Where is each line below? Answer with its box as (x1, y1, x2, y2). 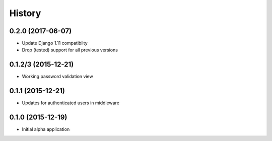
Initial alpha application (22, 126, 70, 132)
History (9, 8, 41, 19)
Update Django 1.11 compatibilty (22, 40, 88, 46)
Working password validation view (22, 74, 93, 80)
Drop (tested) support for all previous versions (22, 47, 118, 53)
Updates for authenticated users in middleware (22, 100, 119, 106)
